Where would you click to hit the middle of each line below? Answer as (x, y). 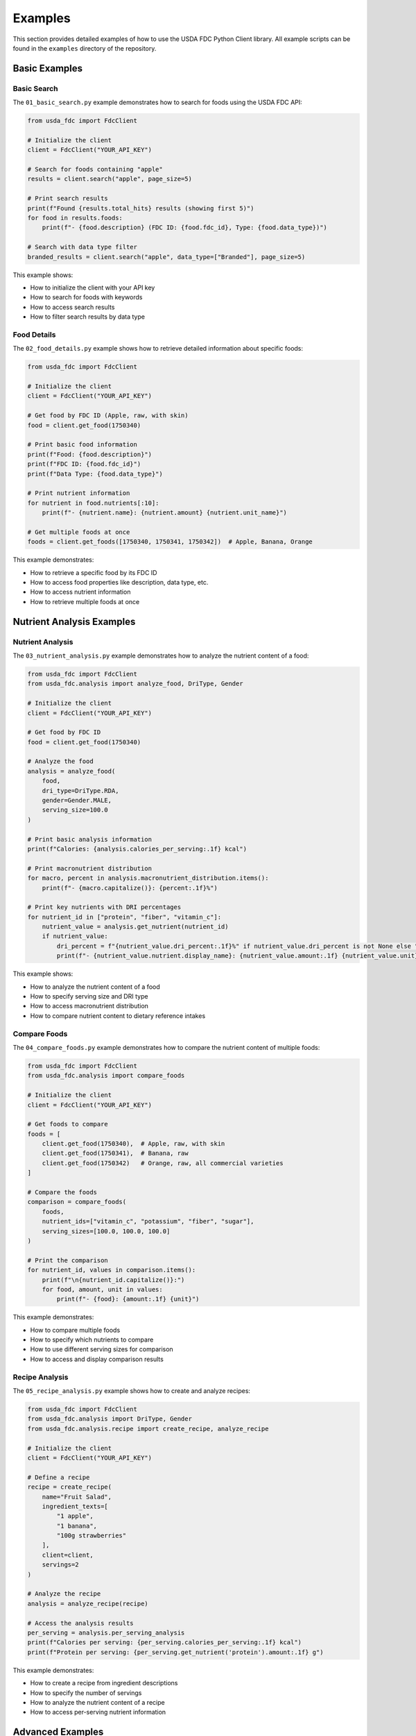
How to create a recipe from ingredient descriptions (104, 1683)
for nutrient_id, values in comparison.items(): (112, 1270)
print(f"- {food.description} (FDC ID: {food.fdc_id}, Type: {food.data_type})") (184, 228)
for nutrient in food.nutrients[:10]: (93, 503)
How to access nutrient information (80, 592)
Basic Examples (48, 68)
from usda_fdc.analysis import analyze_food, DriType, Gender (135, 684)
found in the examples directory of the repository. (85, 48)
